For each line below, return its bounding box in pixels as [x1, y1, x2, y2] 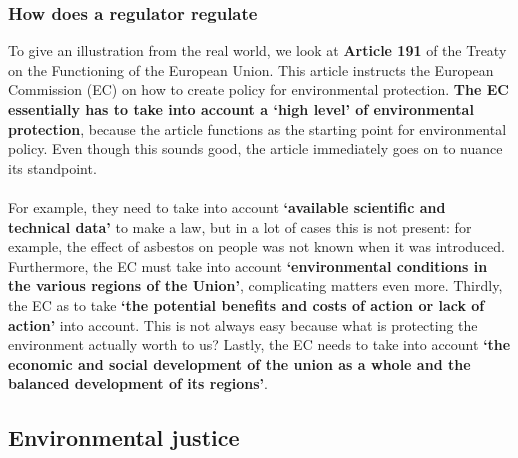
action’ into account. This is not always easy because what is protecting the [8, 314, 478, 335]
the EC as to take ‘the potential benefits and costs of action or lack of [8, 294, 485, 315]
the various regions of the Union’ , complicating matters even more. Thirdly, [8, 275, 503, 296]
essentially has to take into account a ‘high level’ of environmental [8, 99, 474, 119]
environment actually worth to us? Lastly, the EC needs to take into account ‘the [8, 334, 511, 355]
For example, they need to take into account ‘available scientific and [8, 196, 446, 217]
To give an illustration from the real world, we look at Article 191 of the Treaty [8, 40, 507, 61]
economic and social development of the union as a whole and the [8, 353, 471, 374]
